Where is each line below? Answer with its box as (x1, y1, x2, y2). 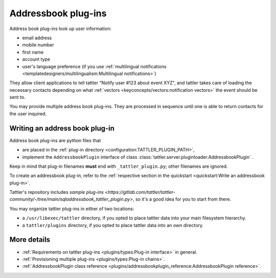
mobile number (22, 42, 54, 48)
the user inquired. (9, 110, 47, 117)
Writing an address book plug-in (9, 124, 115, 133)
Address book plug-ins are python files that (9, 137, 101, 143)
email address (22, 35, 52, 41)
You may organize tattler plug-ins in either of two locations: (9, 206, 134, 212)
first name (22, 49, 44, 55)
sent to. (9, 94, 26, 100)
